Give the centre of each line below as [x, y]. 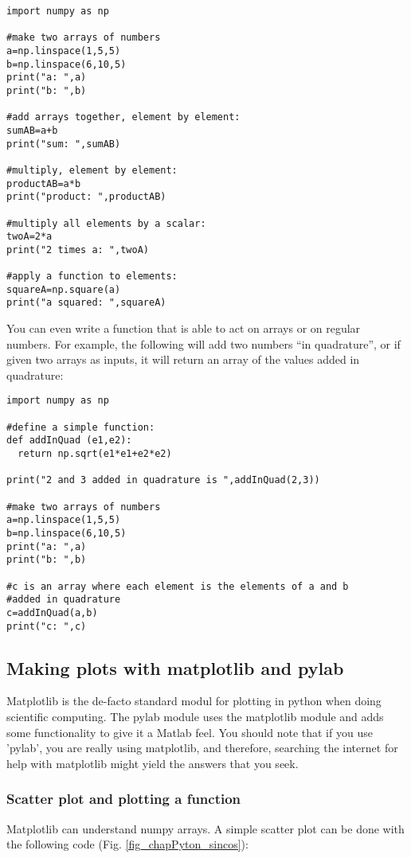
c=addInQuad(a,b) [52, 612]
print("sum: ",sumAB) [64, 144]
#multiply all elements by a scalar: [106, 223]
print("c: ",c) [47, 626]
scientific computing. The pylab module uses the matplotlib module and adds [195, 717]
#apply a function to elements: [92, 277]
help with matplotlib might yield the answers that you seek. [153, 763]
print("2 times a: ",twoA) [78, 250]
